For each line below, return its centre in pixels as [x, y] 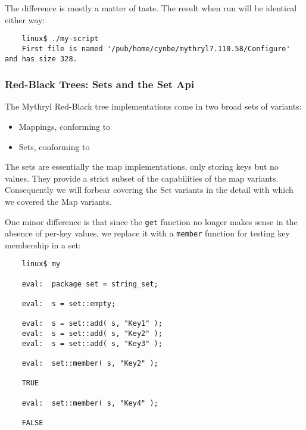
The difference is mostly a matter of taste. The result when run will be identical [151, 8]
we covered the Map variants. [58, 201]
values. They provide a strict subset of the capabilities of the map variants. [142, 178]
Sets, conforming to [54, 146]
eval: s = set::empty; [69, 304]
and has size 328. [41, 59]
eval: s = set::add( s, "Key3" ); [92, 343]
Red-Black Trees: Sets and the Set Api [100, 84]
